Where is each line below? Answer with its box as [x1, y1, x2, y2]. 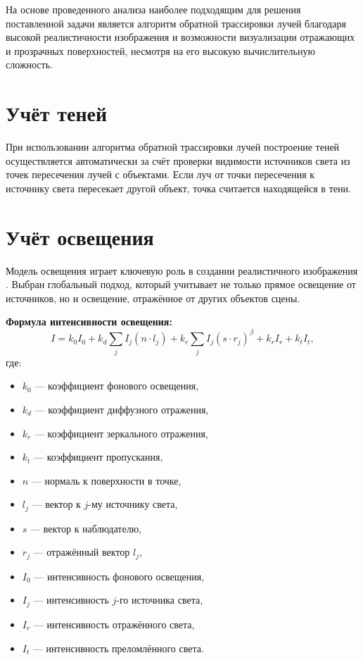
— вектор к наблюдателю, [30, 521, 141, 535]
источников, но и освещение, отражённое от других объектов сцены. [6, 290, 300, 305]
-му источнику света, [88, 497, 178, 511]
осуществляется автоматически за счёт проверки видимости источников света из [6, 153, 350, 168]
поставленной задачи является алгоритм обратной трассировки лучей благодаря [6, 15, 346, 30]
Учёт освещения [6, 222, 154, 251]
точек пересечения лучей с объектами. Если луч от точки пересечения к [6, 167, 315, 182]
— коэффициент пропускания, [34, 449, 163, 464]
